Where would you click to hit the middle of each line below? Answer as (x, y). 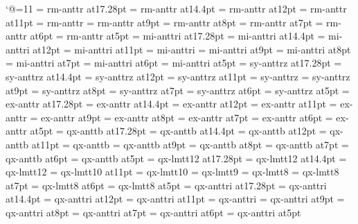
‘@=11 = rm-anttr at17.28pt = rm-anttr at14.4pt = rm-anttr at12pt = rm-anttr (176, 8)
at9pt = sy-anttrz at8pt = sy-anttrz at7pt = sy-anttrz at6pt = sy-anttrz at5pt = (178, 90)
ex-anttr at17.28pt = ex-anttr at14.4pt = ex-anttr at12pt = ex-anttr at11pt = (171, 104)
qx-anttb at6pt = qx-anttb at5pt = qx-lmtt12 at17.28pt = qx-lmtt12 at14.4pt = (176, 158)
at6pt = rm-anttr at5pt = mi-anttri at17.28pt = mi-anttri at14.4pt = (178, 36)
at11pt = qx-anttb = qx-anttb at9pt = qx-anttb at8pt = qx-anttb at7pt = (190, 144)
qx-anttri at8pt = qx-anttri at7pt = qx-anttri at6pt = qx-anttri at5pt (153, 212)
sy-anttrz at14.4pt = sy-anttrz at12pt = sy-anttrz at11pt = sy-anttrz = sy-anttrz (178, 76)
